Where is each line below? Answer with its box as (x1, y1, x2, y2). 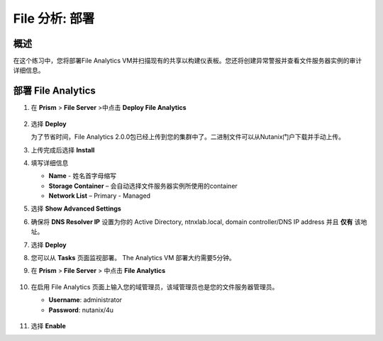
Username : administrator (48, 296, 123, 304)
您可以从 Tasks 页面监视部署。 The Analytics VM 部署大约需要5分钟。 (30, 254, 235, 262)
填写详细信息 (30, 158, 69, 167)
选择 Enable (30, 322, 67, 330)
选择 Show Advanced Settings (30, 204, 122, 213)
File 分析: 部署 (13, 11, 95, 26)
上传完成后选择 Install (30, 145, 95, 154)
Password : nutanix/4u (48, 306, 113, 314)
